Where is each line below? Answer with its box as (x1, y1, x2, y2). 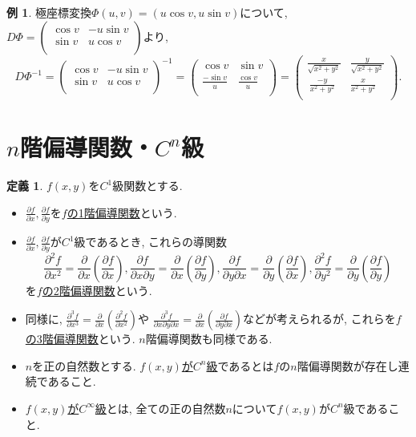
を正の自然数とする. (32, 357, 136, 374)
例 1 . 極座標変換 (6, 4, 91, 20)
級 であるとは (206, 357, 274, 374)
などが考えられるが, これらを (243, 310, 396, 327)
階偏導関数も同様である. (145, 330, 273, 347)
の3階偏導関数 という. (25, 330, 135, 347)
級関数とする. (112, 177, 183, 194)
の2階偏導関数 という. (42, 281, 152, 298)
